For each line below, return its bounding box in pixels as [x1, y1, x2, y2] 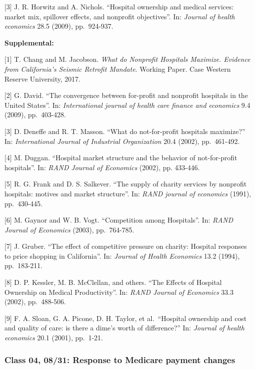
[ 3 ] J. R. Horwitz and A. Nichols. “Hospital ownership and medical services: [4, 1, 234, 11]
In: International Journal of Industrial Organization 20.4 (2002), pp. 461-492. [4, 136, 240, 146]
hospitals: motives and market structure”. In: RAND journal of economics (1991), [4, 188, 252, 198]
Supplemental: [4, 37, 54, 47]
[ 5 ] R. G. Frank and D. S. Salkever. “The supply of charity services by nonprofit [4, 179, 247, 189]
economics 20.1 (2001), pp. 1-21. [4, 332, 103, 343]
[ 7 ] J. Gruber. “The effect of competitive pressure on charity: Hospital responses [4, 241, 247, 251]
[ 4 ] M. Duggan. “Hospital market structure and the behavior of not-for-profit [4, 152, 237, 163]
